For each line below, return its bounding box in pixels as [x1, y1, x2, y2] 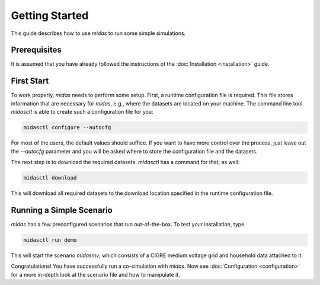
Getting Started [11, 9, 89, 22]
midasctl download [23, 174, 77, 181]
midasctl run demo [23, 236, 77, 243]
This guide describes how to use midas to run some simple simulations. [11, 30, 186, 37]
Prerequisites [11, 45, 62, 55]
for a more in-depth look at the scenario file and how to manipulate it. [11, 271, 180, 278]
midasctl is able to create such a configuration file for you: [11, 108, 153, 116]
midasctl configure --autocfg [23, 124, 111, 131]
